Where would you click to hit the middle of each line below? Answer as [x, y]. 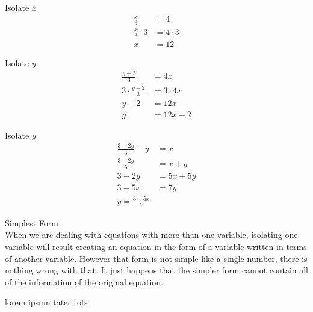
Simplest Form [32, 223]
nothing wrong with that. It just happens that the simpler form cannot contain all [157, 270]
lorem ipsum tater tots [46, 302]
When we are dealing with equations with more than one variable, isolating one [151, 235]
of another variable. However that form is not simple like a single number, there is [156, 258]
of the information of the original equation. [84, 282]
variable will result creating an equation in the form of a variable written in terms [156, 246]
